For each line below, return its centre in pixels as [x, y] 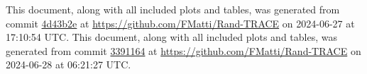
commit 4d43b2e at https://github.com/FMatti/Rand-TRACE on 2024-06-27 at [180, 23]
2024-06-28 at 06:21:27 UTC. [69, 64]
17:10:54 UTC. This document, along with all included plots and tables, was [171, 37]
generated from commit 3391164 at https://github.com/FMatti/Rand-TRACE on [183, 50]
